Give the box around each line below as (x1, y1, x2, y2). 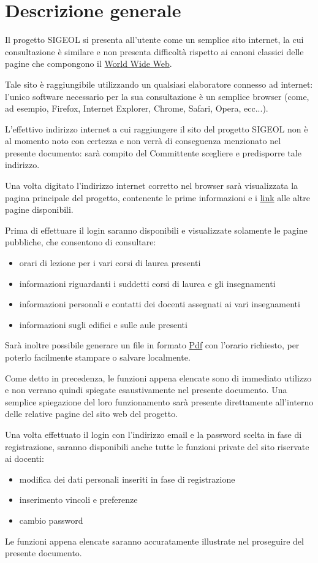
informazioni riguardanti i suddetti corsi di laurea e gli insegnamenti (19, 277, 276, 289)
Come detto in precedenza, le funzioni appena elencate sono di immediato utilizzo (5, 371, 312, 384)
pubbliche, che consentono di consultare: (5, 236, 156, 248)
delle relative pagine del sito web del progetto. (5, 407, 178, 420)
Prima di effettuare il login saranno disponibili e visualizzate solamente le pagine (5, 223, 308, 236)
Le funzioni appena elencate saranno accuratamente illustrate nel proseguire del (5, 534, 304, 547)
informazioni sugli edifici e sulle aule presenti (19, 318, 187, 331)
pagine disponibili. (5, 203, 74, 216)
